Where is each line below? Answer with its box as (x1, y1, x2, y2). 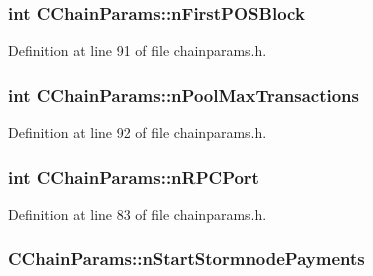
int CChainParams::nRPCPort (8, 164, 259, 189)
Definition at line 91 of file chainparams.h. (8, 40, 267, 61)
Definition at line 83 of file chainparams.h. (8, 203, 267, 224)
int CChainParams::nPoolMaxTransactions (8, 82, 360, 107)
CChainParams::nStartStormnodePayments (8, 246, 365, 271)
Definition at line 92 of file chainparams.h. (8, 122, 267, 143)
